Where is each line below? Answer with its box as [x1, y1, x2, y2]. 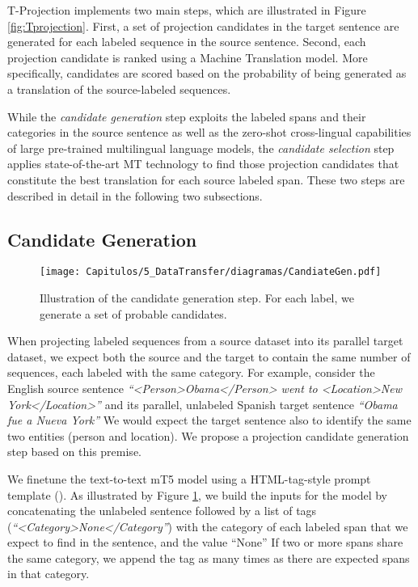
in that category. [7, 565, 90, 582]
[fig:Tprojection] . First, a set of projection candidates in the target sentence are [7, 17, 399, 34]
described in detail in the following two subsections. [7, 187, 263, 204]
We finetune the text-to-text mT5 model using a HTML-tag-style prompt [7, 470, 371, 487]
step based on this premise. [7, 443, 141, 460]
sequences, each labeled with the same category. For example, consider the [7, 364, 375, 381]
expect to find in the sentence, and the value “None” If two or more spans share [7, 534, 403, 551]
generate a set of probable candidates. [40, 305, 227, 322]
